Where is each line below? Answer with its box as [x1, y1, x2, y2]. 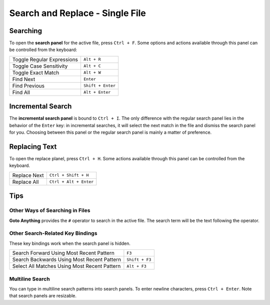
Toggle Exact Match [12, 69, 59, 76]
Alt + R [83, 57, 101, 62]
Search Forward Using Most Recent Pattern [12, 249, 114, 256]
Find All [12, 89, 30, 96]
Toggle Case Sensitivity [12, 63, 68, 70]
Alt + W [83, 70, 101, 75]
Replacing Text [9, 142, 57, 151]
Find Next [12, 76, 35, 83]
